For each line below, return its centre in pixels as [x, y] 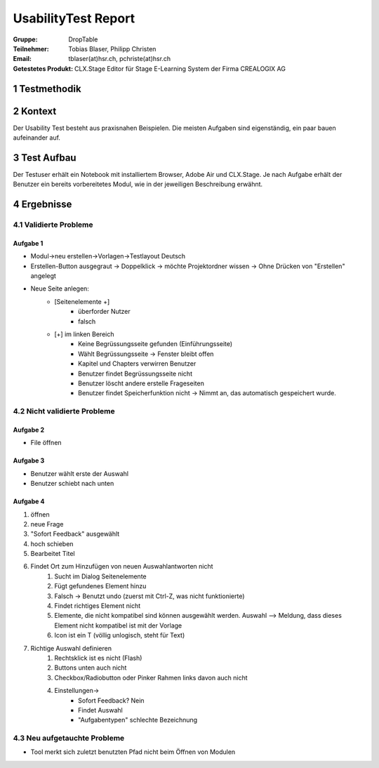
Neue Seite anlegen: [60, 289]
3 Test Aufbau [45, 158]
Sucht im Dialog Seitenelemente [100, 576]
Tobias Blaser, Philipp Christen [112, 48]
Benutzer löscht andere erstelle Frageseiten [141, 383]
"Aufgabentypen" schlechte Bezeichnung [138, 720]
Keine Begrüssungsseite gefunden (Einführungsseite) [155, 344]
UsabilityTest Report [74, 18]
